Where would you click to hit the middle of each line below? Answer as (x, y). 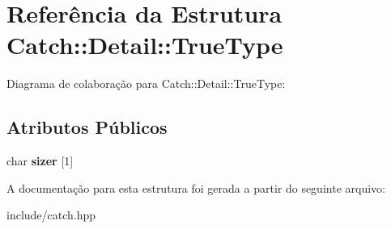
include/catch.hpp (51, 215)
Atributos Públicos (87, 127)
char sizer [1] (40, 161)
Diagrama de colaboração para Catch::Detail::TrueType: (146, 83)
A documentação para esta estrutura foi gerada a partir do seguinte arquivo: (196, 187)
